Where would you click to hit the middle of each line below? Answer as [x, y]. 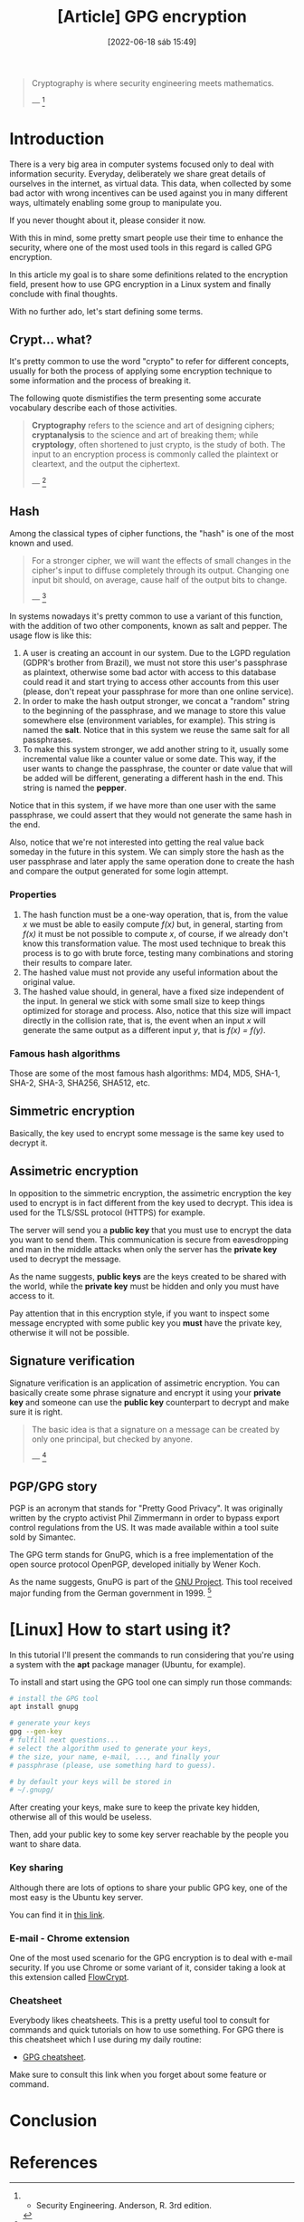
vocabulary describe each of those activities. [94, 408]
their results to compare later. [77, 962]
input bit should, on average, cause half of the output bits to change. [159, 580]
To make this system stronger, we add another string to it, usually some [156, 749]
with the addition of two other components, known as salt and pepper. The [148, 626]
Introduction [57, 139]
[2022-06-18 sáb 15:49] [152, 42]
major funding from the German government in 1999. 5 [111, 1592]
